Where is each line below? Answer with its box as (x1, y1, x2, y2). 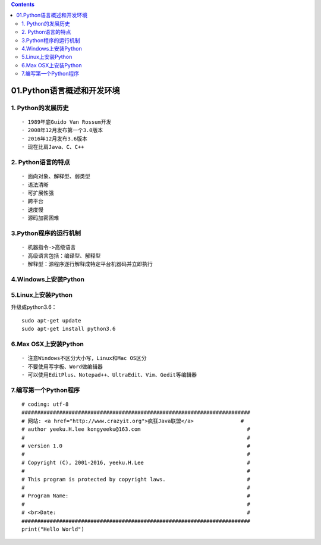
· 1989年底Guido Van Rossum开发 (21, 119, 112, 126)
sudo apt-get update (21, 317, 81, 324)
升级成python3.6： (11, 303, 57, 311)
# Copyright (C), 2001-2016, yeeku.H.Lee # (21, 459, 251, 466)
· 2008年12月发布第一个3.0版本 (21, 127, 103, 134)
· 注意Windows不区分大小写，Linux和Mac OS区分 (21, 355, 147, 362)
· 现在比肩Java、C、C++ (21, 143, 84, 151)
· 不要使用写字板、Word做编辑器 (21, 363, 103, 370)
